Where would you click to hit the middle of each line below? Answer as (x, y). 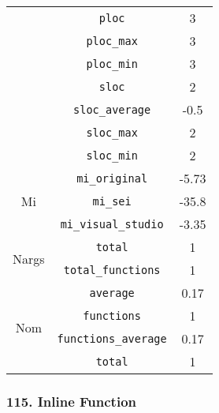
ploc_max (112, 41)
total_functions (112, 270)
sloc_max (112, 132)
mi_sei (112, 201)
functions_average (112, 338)
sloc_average (112, 109)
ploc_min (112, 64)
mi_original (112, 178)
